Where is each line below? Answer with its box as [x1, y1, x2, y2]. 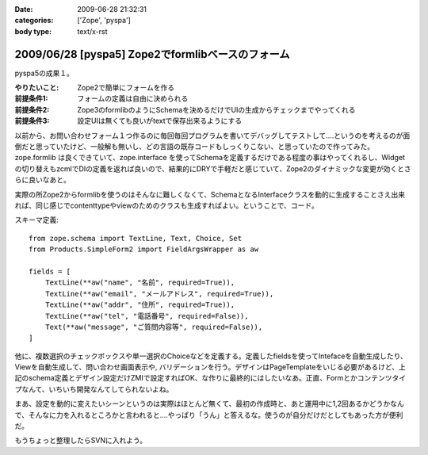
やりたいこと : [14, 83, 59, 93]
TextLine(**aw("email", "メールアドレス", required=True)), [44, 289, 274, 298]
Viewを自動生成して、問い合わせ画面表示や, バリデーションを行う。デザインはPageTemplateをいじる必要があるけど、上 [14, 362, 406, 372]
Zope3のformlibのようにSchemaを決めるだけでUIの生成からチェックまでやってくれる [77, 105, 356, 114]
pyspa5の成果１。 [14, 68, 75, 78]
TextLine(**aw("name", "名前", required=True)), [44, 278, 235, 287]
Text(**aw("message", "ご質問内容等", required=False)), [44, 322, 263, 331]
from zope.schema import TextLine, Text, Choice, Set [29, 234, 242, 243]
